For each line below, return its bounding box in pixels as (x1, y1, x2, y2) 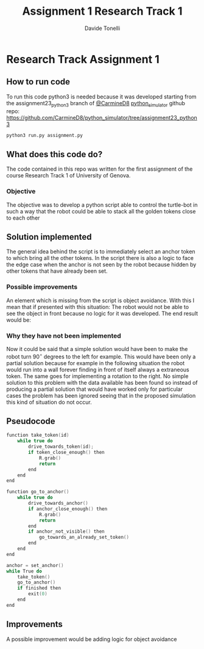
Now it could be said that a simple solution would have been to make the (6, 345, 188, 352)
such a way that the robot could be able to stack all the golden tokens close (6, 207, 196, 215)
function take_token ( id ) (6, 432, 69, 439)
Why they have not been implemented (6, 332, 122, 340)
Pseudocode (6, 416, 56, 426)
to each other (6, 214, 40, 221)
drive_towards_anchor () (28, 500, 88, 506)
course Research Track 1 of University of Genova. (6, 172, 131, 179)
